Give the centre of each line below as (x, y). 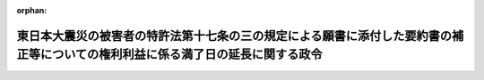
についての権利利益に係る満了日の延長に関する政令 (181, 55)
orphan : (32, 10)
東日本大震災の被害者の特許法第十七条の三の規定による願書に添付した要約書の (234, 36)
